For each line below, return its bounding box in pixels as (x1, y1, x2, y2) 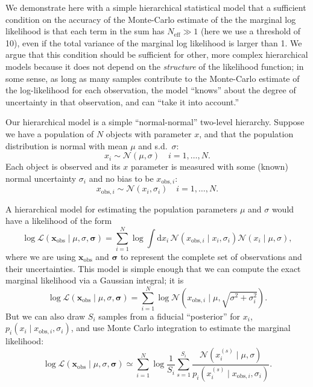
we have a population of (5, 127, 94, 140)
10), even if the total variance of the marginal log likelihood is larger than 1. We (5, 36, 302, 49)
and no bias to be (89, 172, 154, 184)
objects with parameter (106, 127, 192, 140)
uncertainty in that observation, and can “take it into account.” (5, 95, 239, 108)
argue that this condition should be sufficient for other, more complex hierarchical (5, 48, 308, 61)
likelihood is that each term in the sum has (5, 25, 165, 37)
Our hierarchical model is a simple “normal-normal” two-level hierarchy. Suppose (5, 116, 305, 128)
